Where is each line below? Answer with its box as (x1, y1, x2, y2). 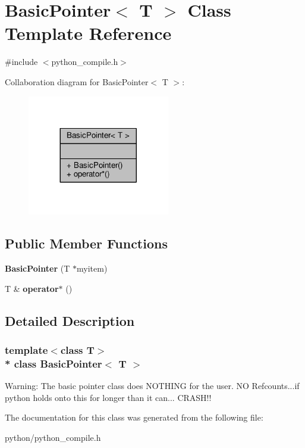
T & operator (5, 282, 59, 294)
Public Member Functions (5, 234, 168, 253)
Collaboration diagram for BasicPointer (5, 75, 149, 88)
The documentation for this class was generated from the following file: (5, 411, 263, 424)
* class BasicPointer (5, 356, 102, 371)
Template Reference (5, 21, 172, 45)
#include (5, 55, 38, 68)
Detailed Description (5, 311, 135, 329)
